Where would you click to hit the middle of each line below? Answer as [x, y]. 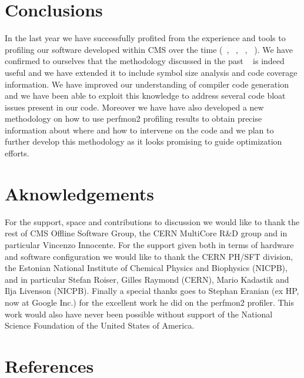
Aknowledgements [79, 193]
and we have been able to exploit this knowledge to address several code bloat [145, 96]
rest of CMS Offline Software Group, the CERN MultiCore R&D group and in [146, 233]
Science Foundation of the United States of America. [100, 325]
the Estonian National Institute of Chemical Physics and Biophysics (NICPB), [146, 268]
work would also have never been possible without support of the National [139, 314]
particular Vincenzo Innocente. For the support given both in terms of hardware [149, 244]
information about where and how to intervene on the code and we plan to [139, 130]
